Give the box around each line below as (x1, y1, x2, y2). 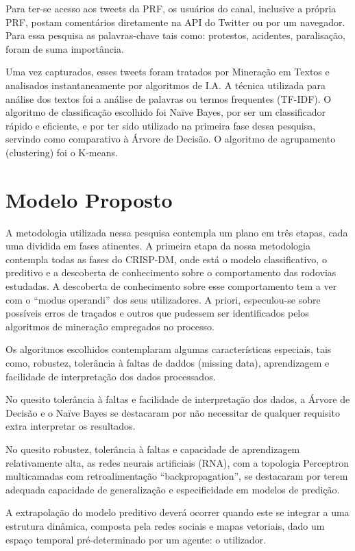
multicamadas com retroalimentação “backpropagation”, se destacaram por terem (5, 469, 348, 483)
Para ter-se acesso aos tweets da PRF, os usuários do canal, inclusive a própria (5, 1, 336, 15)
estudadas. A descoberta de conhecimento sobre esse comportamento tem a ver (5, 279, 337, 293)
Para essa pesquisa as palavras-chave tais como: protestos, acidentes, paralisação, (5, 28, 345, 42)
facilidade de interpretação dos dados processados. (5, 369, 216, 383)
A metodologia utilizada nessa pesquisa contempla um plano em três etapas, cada (5, 225, 348, 239)
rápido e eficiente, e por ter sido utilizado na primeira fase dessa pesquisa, (5, 118, 316, 132)
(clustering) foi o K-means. (5, 145, 118, 159)
